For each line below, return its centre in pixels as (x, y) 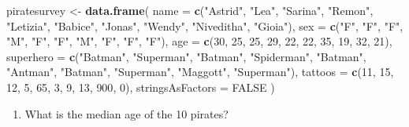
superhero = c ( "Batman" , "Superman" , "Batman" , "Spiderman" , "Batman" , (186, 56)
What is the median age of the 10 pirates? (126, 113)
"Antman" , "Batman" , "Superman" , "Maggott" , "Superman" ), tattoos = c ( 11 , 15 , (200, 72)
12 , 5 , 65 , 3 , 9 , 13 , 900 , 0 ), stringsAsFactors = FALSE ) (141, 87)
